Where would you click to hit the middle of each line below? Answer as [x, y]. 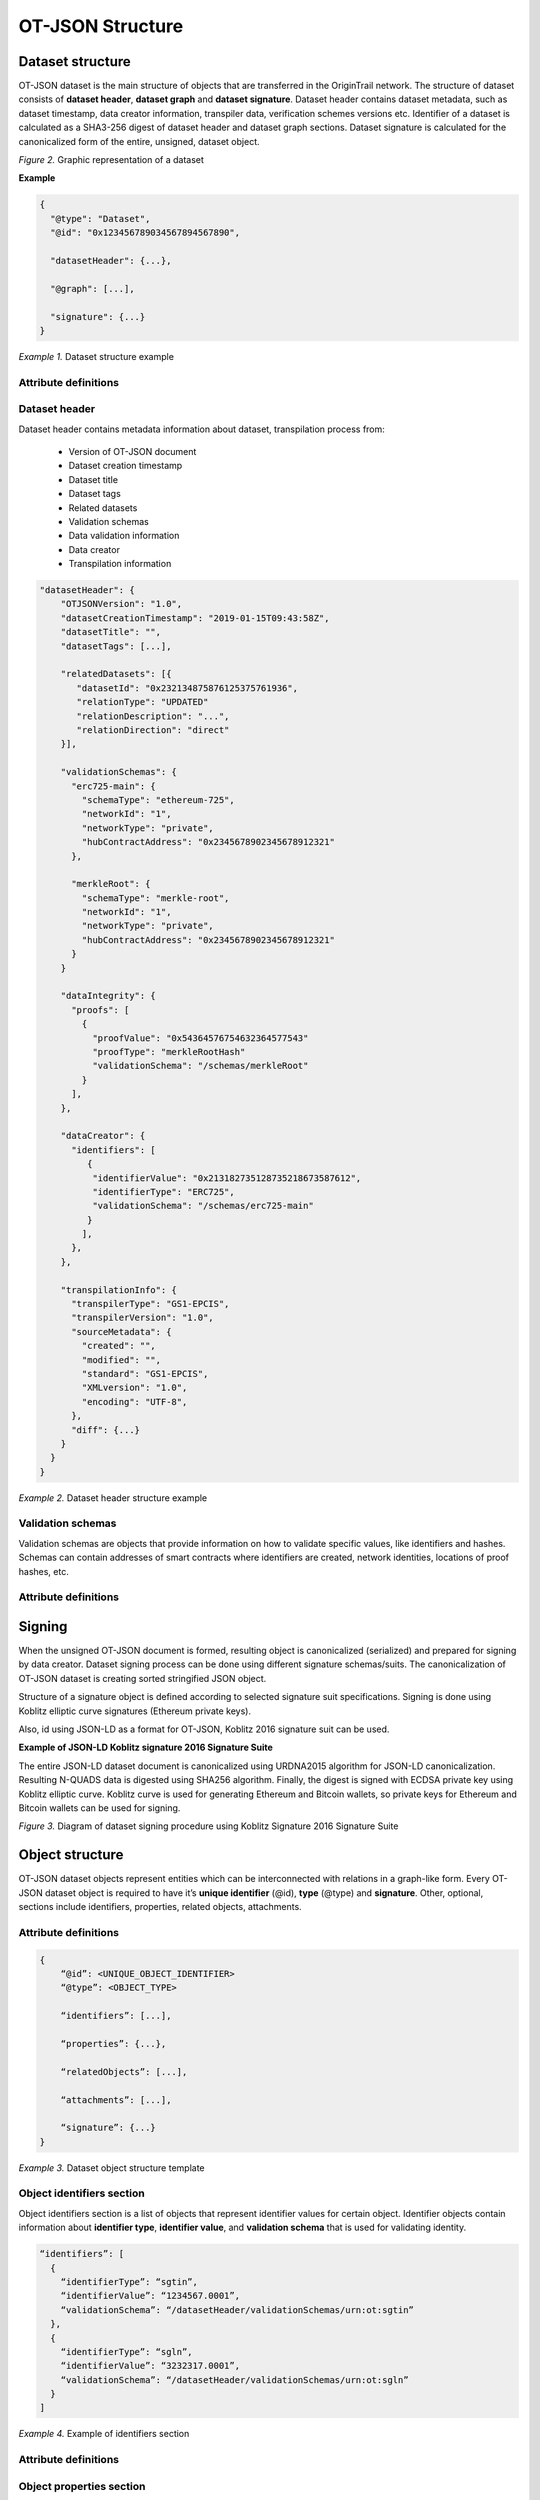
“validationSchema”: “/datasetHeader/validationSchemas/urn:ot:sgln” [234, 2379]
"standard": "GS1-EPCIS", [145, 1373]
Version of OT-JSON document [132, 451]
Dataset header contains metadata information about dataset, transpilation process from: [201, 429]
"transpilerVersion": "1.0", [142, 1318]
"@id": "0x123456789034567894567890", [145, 233]
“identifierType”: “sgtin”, [129, 2281]
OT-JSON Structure [101, 26]
